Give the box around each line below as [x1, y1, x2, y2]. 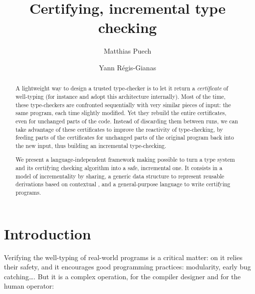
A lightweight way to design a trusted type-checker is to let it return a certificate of [15, 84, 229, 92]
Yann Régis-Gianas [99, 62, 156, 72]
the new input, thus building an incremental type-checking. [15, 141, 167, 149]
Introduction [4, 223, 91, 243]
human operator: [4, 281, 54, 291]
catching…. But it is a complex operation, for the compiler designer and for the [4, 271, 241, 281]
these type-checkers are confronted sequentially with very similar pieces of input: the [15, 100, 231, 109]
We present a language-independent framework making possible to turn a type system [15, 155, 235, 164]
